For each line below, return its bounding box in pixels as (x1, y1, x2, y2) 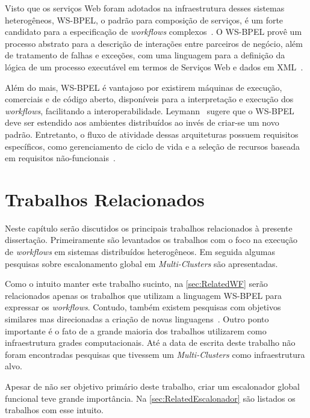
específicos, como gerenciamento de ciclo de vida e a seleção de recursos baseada (5, 140, 300, 152)
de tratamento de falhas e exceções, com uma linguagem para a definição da (5, 49, 285, 61)
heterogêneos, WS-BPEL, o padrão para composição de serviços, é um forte (5, 13, 284, 26)
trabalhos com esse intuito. (5, 404, 104, 416)
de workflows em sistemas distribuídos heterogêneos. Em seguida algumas (5, 245, 275, 258)
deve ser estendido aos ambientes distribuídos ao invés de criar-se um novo (5, 116, 279, 129)
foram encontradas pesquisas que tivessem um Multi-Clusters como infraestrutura (5, 348, 305, 360)
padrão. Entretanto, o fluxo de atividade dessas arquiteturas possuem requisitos (5, 128, 299, 140)
